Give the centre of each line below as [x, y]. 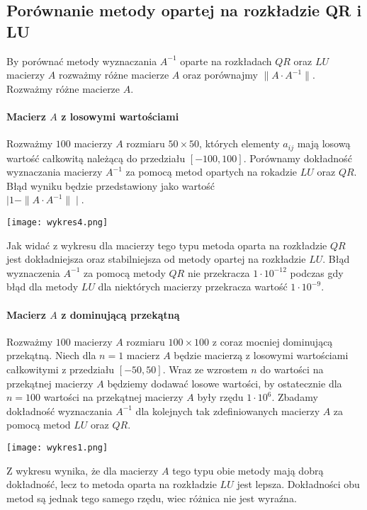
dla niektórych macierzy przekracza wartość [193, 287]
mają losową [324, 143]
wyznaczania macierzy [55, 172]
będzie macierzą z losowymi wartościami [261, 355]
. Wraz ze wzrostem [205, 369]
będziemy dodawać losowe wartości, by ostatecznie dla [225, 383]
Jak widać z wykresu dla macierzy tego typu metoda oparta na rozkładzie [167, 245]
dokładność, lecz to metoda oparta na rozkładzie [112, 484]
